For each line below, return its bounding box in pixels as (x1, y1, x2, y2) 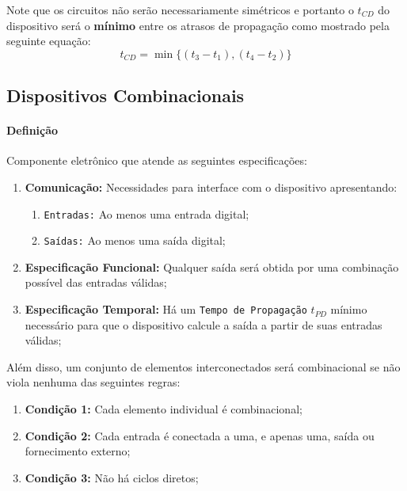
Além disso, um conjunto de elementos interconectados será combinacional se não (6, 358, 401, 375)
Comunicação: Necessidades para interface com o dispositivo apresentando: (25, 178, 397, 195)
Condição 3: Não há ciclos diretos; (25, 469, 199, 485)
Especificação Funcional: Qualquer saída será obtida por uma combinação (25, 258, 399, 275)
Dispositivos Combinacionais (6, 83, 245, 108)
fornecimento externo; (25, 443, 131, 459)
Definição (6, 122, 59, 139)
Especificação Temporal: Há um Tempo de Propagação (25, 301, 307, 318)
